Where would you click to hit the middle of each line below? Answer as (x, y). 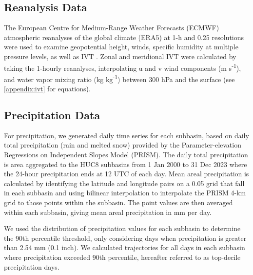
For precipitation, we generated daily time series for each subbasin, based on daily (126, 135)
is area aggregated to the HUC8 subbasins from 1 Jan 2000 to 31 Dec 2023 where (126, 164)
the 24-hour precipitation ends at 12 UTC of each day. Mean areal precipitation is (126, 174)
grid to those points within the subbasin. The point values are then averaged (118, 202)
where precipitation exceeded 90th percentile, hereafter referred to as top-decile (122, 257)
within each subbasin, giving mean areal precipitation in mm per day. (108, 212)
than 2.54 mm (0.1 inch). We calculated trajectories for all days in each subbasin (125, 247)
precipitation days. (32, 266)
